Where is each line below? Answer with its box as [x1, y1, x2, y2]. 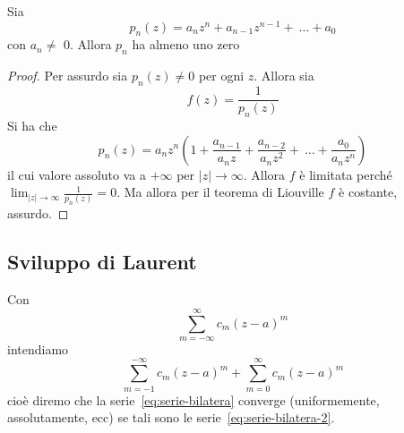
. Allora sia [254, 66, 314, 85]
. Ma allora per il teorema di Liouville [116, 183, 324, 201]
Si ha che [7, 115, 57, 134]
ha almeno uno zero [132, 35, 240, 54]
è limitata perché [299, 165, 392, 183]
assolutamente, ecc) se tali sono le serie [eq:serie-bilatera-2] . [7, 408, 335, 427]
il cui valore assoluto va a [7, 165, 146, 183]
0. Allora [64, 35, 112, 54]
